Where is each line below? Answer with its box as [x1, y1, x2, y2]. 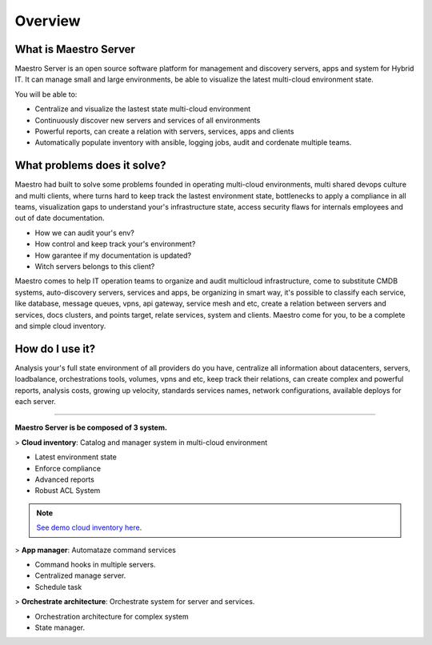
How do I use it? [14, 342, 96, 355]
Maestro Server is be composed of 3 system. [14, 423, 168, 432]
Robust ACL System [34, 486, 101, 495]
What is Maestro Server [14, 42, 136, 56]
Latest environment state [34, 452, 118, 462]
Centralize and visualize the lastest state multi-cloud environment [34, 104, 251, 114]
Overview [14, 12, 81, 30]
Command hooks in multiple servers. [34, 559, 156, 569]
